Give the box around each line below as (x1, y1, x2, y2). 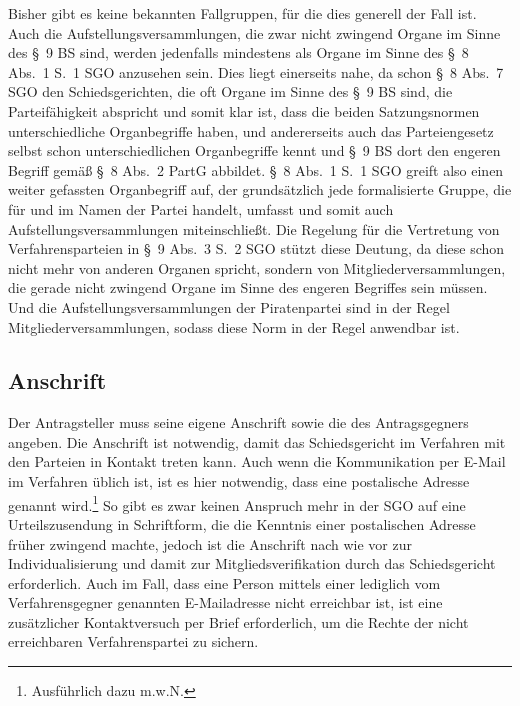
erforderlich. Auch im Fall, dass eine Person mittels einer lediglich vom (8, 572, 441, 593)
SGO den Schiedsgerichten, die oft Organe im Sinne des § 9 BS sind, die (8, 81, 453, 102)
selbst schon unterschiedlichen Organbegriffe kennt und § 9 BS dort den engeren (8, 140, 501, 161)
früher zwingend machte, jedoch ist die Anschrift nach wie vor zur (8, 533, 413, 554)
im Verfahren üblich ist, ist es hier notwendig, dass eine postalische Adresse (8, 471, 470, 492)
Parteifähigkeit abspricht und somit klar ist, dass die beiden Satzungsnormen (8, 100, 480, 121)
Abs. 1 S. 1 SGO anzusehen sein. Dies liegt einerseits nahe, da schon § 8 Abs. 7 (8, 61, 504, 82)
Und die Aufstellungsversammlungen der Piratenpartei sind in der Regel (8, 296, 450, 317)
